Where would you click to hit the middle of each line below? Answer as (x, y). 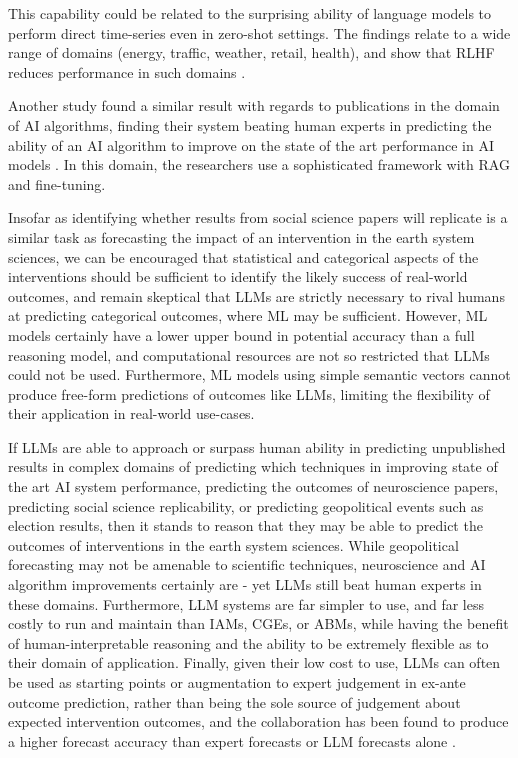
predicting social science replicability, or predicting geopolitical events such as (246, 505)
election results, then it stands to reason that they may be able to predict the (245, 525)
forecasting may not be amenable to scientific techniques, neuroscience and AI (247, 564)
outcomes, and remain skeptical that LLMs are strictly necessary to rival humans (256, 295)
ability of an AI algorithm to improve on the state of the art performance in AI (251, 144)
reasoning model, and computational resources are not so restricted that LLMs (249, 354)
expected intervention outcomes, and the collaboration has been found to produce (258, 721)
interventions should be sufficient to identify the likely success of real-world (238, 276)
